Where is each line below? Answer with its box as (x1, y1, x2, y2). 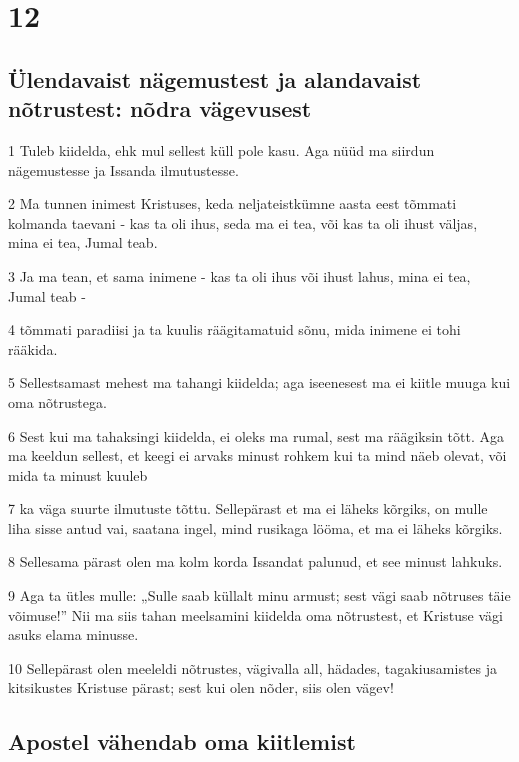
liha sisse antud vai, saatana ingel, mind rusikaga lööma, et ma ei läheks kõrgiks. (8, 517, 503, 538)
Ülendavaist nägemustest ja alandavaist (8, 63, 422, 94)
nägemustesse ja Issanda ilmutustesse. (8, 159, 239, 180)
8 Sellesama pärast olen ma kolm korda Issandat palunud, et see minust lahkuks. (8, 551, 503, 572)
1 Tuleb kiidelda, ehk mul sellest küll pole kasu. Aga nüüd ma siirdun (8, 139, 435, 160)
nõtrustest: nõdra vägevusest (8, 93, 312, 124)
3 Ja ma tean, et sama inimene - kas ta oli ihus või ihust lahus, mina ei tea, (8, 265, 471, 286)
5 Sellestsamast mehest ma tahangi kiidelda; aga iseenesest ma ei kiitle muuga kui (8, 372, 511, 393)
